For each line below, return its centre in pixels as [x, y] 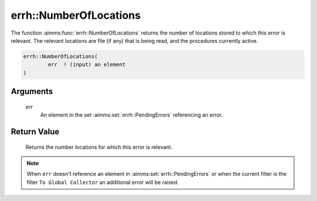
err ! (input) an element [87, 65]
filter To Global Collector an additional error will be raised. [103, 182]
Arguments [32, 92]
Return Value [35, 132]
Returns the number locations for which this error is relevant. [99, 147]
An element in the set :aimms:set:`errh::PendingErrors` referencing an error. [131, 115]
